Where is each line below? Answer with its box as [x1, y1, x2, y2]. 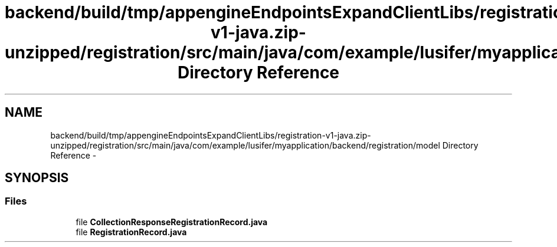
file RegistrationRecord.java [76, 226, 187, 237]
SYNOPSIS [5, 170, 69, 186]
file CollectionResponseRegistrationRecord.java [76, 216, 268, 227]
